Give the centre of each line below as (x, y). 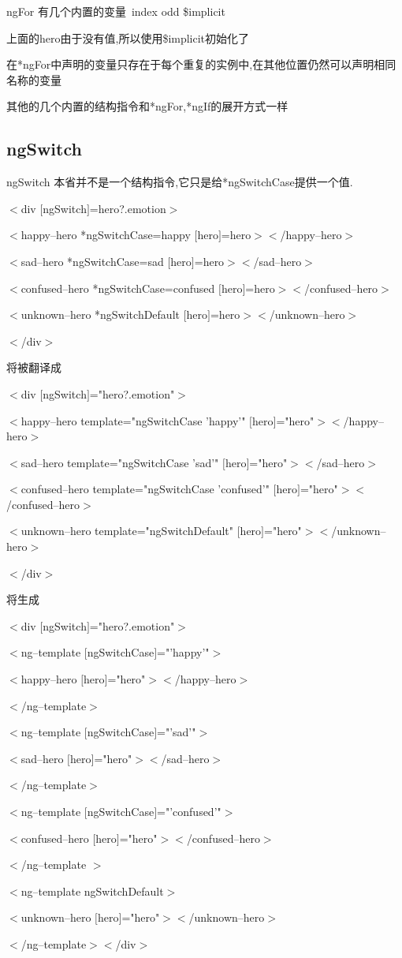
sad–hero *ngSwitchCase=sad (92, 261)
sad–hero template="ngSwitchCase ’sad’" (120, 462)
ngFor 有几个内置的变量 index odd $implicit (116, 11)
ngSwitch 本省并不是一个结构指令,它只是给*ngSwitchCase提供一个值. (180, 182)
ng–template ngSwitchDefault (92, 891)
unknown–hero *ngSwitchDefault (100, 314)
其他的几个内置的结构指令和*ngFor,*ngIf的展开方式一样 (147, 106)
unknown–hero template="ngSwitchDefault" (127, 531)
